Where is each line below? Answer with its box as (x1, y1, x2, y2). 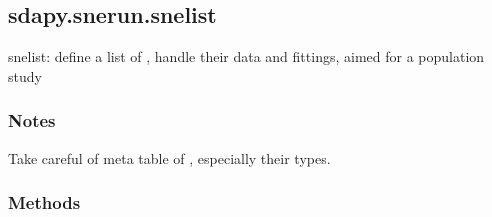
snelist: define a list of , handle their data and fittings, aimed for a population (8, 46, 485, 67)
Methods (8, 190, 81, 215)
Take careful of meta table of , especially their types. (8, 147, 331, 168)
